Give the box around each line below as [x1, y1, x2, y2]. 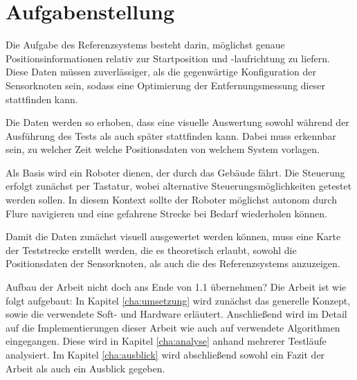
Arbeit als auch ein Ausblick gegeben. [6, 361, 165, 375]
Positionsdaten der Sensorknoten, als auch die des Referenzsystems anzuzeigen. [6, 256, 340, 271]
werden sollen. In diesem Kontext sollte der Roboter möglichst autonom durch [6, 192, 337, 207]
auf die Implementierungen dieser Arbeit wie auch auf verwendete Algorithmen [6, 320, 340, 334]
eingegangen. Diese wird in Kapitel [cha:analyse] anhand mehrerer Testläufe [6, 334, 327, 348]
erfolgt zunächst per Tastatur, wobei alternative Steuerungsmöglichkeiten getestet [6, 179, 352, 193]
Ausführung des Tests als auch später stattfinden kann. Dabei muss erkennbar [6, 128, 336, 143]
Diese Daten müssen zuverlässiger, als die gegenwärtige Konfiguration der [6, 64, 317, 79]
